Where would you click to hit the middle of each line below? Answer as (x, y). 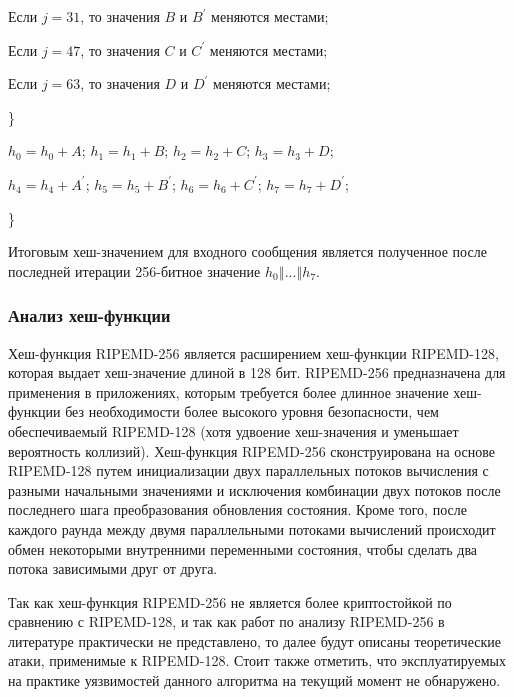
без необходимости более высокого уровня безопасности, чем (252, 411)
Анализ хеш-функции (89, 315)
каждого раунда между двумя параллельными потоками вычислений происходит (252, 528)
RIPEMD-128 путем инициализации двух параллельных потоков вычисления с (248, 470)
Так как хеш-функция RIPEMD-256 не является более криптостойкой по (230, 601)
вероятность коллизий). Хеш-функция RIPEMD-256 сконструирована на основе (252, 450)
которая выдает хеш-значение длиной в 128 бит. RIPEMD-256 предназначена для (257, 372)
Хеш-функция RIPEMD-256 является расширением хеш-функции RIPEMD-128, (253, 352)
